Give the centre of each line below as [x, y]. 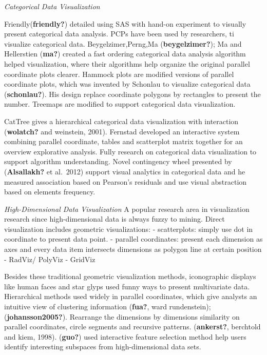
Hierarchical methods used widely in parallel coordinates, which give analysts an [131, 296]
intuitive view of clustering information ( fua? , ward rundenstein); [108, 307]
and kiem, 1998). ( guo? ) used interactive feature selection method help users [125, 336]
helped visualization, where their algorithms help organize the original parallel [127, 63]
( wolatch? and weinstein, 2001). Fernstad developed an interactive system [122, 131]
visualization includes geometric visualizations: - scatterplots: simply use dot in [129, 229]
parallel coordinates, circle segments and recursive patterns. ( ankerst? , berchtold [132, 327]
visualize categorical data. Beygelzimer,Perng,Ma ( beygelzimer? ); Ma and [123, 43]
